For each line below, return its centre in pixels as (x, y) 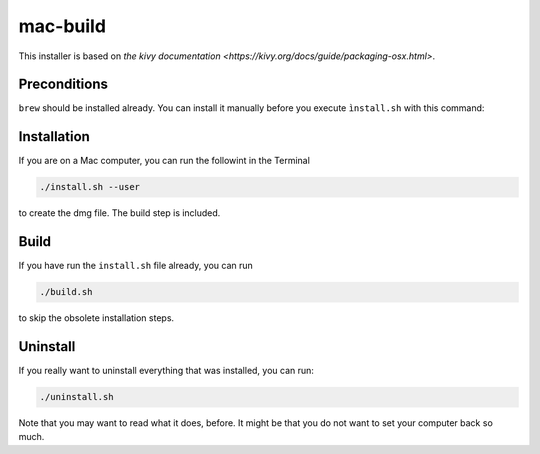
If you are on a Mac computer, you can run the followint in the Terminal (164, 161)
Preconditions (63, 84)
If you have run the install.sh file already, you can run (136, 266)
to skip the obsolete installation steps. (96, 318)
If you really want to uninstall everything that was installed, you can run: (166, 371)
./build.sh (66, 292)
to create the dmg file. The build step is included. (119, 213)
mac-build (62, 26)
